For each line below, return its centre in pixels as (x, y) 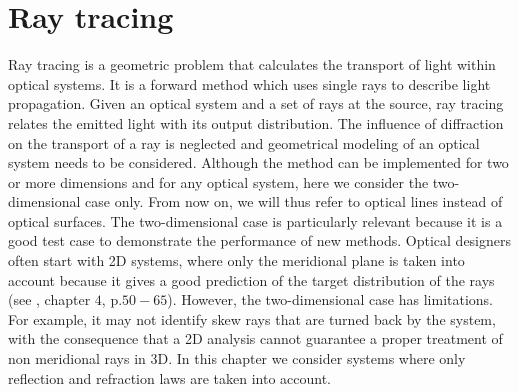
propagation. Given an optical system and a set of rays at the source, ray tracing (256, 103)
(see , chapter (49, 299)
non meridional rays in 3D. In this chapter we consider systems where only (237, 358)
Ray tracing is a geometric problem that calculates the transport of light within (252, 64)
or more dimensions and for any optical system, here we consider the (218, 181)
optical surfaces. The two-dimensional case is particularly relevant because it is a (255, 220)
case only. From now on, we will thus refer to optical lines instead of (294, 201)
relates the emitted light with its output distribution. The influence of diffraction (256, 122)
